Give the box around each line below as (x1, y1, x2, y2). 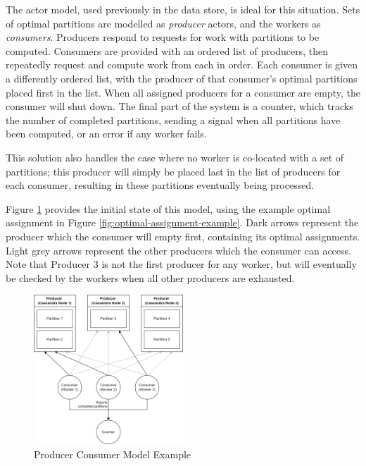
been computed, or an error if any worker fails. (6, 126, 207, 141)
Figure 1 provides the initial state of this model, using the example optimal (6, 201, 331, 216)
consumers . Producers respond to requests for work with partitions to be (6, 30, 320, 44)
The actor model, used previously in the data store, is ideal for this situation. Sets (6, 2, 360, 16)
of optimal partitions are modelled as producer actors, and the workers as (6, 16, 321, 30)
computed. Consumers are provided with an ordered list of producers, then (6, 43, 328, 58)
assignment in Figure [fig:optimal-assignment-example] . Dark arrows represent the (6, 215, 359, 230)
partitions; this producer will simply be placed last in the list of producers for (6, 164, 341, 178)
